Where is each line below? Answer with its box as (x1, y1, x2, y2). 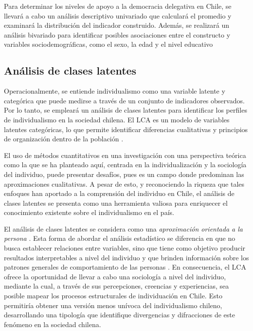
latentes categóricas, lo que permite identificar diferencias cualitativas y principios (4, 124, 248, 134)
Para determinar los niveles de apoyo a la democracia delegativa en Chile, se (4, 1, 232, 11)
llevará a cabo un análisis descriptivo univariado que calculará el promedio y (4, 10, 232, 20)
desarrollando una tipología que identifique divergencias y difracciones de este (4, 310, 235, 320)
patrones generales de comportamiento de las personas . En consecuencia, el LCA (4, 262, 246, 272)
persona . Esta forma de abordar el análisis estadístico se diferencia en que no (4, 233, 235, 243)
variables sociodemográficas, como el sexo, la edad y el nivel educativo (4, 39, 213, 49)
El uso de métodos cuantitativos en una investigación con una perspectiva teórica (4, 150, 246, 160)
